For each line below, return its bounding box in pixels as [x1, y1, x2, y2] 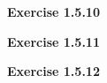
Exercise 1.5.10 [7, 3, 100, 20]
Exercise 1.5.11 [7, 32, 100, 50]
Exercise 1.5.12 [7, 62, 100, 80]
